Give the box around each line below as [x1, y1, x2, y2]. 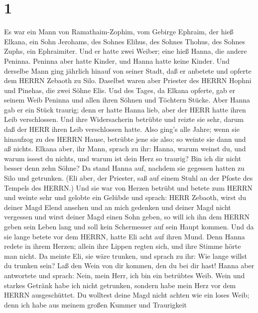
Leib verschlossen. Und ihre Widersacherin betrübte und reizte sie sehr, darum [4, 114, 244, 124]
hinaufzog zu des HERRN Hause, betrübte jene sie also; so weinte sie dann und [4, 133, 246, 144]
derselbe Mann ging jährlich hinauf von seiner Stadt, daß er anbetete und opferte [4, 65, 252, 76]
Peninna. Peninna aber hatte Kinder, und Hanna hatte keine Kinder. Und [4, 55, 230, 66]
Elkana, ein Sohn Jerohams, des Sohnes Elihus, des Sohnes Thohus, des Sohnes [4, 36, 245, 46]
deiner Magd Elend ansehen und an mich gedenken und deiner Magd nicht [4, 202, 231, 212]
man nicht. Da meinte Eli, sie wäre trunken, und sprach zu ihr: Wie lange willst [4, 250, 248, 261]
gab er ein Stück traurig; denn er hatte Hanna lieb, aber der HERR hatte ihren [4, 104, 246, 114]
